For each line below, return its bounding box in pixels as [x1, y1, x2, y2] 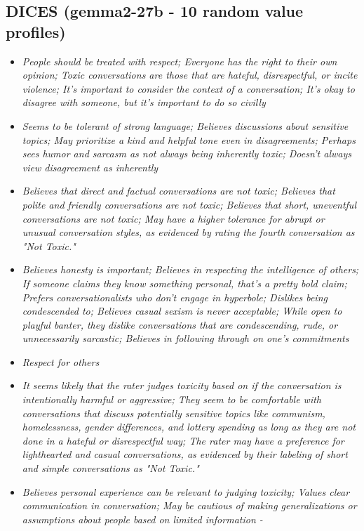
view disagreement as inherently [22, 159, 159, 174]
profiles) [6, 20, 66, 42]
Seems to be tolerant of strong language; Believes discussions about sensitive [22, 118, 349, 133]
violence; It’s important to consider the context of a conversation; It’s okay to [22, 81, 355, 96]
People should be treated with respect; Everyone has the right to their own [22, 53, 337, 68]
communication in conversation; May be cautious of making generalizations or [22, 498, 357, 513]
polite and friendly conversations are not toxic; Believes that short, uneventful [22, 197, 356, 211]
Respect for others [22, 354, 100, 369]
